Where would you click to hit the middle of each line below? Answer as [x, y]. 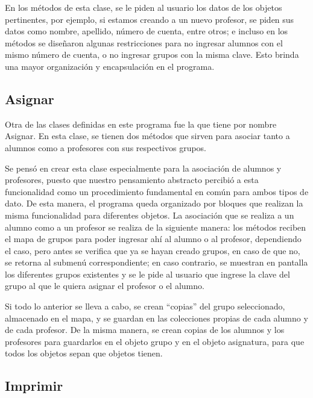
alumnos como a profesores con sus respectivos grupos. [106, 147]
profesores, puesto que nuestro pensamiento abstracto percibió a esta [132, 180]
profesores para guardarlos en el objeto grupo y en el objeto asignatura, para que [155, 341]
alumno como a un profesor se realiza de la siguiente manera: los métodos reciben [156, 227]
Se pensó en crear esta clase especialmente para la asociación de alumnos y [143, 168]
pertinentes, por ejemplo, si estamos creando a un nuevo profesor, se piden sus [150, 19]
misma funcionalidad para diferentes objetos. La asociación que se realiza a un [150, 215]
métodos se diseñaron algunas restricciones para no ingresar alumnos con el [144, 42]
